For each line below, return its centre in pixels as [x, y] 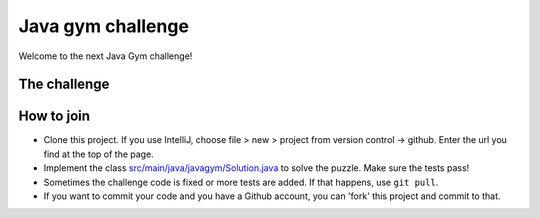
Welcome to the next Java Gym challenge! [105, 56]
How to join [54, 116]
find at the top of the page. [98, 154]
